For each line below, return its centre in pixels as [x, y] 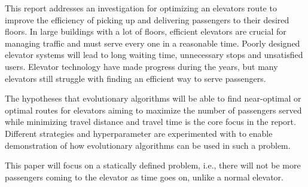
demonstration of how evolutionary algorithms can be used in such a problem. [148, 145]
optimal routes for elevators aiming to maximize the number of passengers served [153, 110]
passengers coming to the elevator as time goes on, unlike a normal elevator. [144, 177]
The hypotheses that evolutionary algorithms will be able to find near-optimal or [153, 98]
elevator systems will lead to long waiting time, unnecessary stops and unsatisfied [154, 55]
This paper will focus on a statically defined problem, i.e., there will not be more [153, 165]
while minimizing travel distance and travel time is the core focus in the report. [150, 122]
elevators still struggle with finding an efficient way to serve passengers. [135, 78]
